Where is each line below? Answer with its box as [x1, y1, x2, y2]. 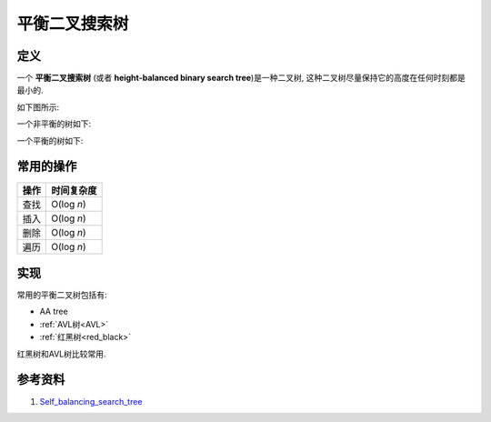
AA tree [39, 306, 68, 317]
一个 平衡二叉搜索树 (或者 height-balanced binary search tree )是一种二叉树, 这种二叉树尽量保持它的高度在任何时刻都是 [16, 73, 466, 84]
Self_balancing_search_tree [39, 396, 143, 407]
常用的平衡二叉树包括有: [16, 289, 108, 300]
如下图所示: [16, 101, 60, 113]
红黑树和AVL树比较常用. [16, 348, 106, 359]
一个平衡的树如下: [16, 135, 84, 146]
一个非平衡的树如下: [16, 118, 92, 129]
